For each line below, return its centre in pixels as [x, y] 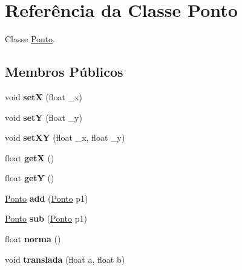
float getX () [30, 157]
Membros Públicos [64, 72]
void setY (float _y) [44, 117]
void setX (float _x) [44, 96]
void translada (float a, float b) [65, 259]
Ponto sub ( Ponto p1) [46, 218]
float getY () [30, 178]
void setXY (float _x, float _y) [65, 137]
